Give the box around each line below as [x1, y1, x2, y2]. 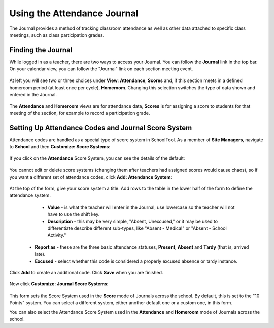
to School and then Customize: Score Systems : [9, 144, 111, 150]
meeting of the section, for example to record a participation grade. [9, 110, 150, 116]
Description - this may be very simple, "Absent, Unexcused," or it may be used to [47, 218, 218, 224]
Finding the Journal [9, 46, 73, 54]
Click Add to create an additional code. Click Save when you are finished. [9, 269, 163, 275]
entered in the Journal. [9, 92, 57, 98]
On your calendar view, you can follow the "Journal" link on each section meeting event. [9, 66, 193, 72]
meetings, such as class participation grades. [9, 32, 105, 38]
